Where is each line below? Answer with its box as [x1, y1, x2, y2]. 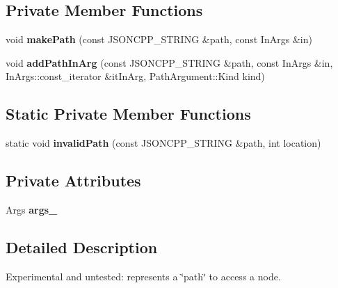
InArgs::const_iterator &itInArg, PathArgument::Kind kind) [6, 69, 265, 83]
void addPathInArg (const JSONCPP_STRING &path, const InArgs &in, [6, 55, 333, 70]
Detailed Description [6, 236, 158, 257]
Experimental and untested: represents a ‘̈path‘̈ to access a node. [6, 269, 281, 283]
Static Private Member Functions [6, 103, 251, 125]
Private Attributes [6, 170, 141, 191]
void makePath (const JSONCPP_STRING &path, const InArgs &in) [6, 32, 312, 47]
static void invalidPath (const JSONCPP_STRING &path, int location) [6, 136, 321, 150]
